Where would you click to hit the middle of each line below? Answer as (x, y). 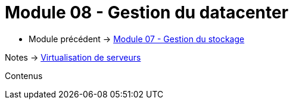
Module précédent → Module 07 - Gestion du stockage (137, 39)
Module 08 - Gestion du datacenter (147, 12)
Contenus (24, 75)
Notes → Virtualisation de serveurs (73, 57)
